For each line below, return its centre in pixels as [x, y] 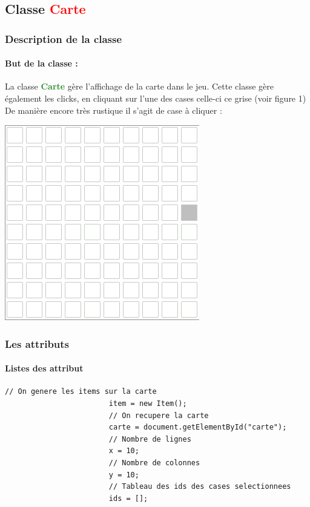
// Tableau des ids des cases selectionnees [200, 487]
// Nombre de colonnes [154, 463]
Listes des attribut [44, 368]
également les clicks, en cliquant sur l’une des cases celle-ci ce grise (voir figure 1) [156, 98]
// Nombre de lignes [150, 439]
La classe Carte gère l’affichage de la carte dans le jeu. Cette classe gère [139, 86]
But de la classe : [41, 63]
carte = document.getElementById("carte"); [198, 427]
